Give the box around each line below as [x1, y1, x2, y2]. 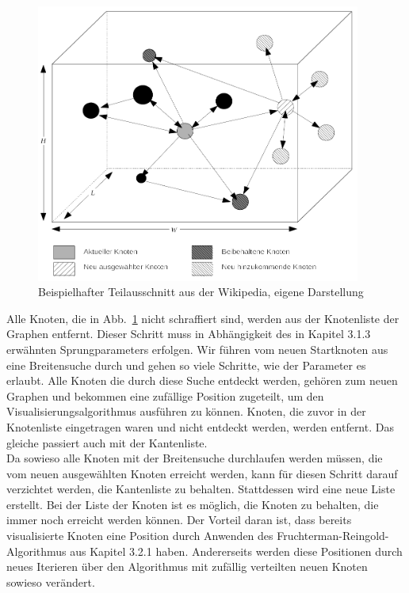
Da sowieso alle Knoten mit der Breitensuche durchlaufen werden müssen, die [6, 450, 383, 466]
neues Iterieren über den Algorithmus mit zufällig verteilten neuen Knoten [6, 558, 368, 575]
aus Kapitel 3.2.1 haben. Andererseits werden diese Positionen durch [70, 542, 403, 559]
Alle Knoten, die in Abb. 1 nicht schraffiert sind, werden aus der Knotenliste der [6, 310, 399, 326]
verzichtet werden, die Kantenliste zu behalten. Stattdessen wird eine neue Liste [6, 481, 396, 497]
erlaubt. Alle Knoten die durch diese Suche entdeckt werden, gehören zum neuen [6, 372, 398, 389]
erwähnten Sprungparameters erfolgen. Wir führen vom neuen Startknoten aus [6, 340, 388, 357]
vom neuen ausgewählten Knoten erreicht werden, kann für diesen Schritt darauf [6, 465, 398, 481]
